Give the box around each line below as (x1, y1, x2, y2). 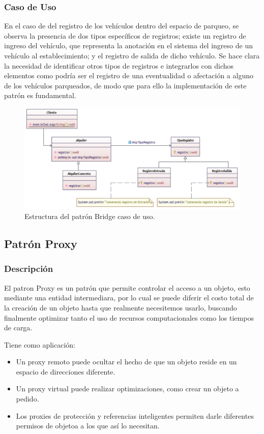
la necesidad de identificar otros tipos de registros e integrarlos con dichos (4, 60, 234, 71)
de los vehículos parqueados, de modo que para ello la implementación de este (4, 80, 247, 90)
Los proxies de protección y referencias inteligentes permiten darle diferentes (16, 410, 254, 421)
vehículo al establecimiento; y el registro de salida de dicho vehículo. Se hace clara (4, 50, 260, 60)
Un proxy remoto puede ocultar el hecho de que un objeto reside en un (16, 356, 237, 367)
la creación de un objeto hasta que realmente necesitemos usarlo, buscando (4, 302, 237, 313)
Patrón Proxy (4, 236, 77, 252)
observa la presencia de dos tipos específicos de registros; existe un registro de (4, 30, 246, 41)
